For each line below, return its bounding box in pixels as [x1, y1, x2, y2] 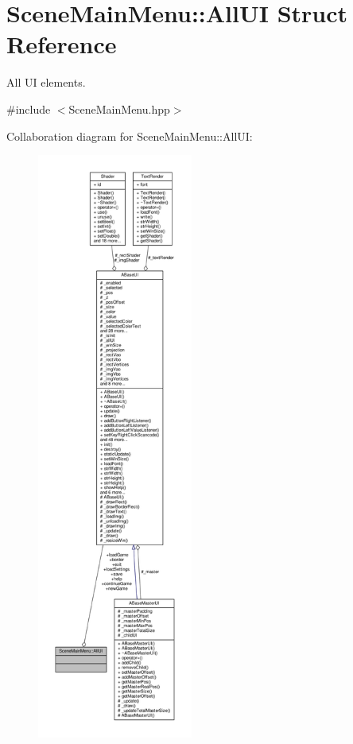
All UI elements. [6, 74, 86, 91]
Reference [6, 28, 117, 60]
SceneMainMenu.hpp [68, 100, 170, 117]
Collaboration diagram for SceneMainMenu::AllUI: [6, 127, 253, 144]
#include [6, 100, 51, 117]
